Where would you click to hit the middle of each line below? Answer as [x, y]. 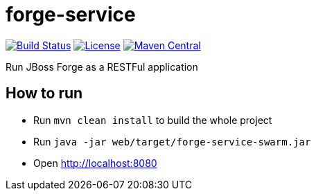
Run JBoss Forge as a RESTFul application [102, 66]
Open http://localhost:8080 [95, 163]
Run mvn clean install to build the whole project [153, 120]
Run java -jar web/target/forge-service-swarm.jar [172, 141]
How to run [44, 93]
